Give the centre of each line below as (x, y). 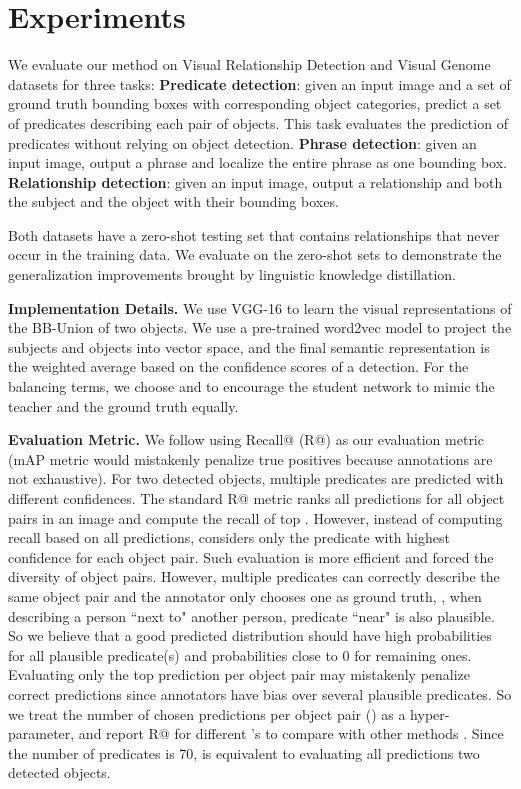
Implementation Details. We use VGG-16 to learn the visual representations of (260, 307)
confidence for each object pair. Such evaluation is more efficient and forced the (251, 556)
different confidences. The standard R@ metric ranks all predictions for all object (256, 498)
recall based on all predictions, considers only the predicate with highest (229, 537)
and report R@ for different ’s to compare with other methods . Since (291, 733)
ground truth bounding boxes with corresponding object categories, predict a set (255, 103)
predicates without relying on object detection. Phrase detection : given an (242, 142)
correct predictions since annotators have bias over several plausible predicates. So (260, 693)
